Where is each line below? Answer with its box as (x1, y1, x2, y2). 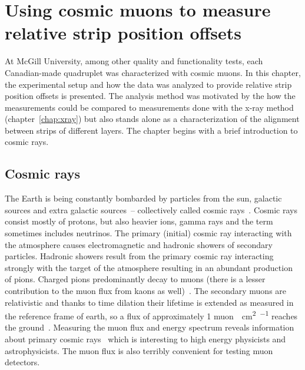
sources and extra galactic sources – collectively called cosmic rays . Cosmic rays (5, 203, 297, 216)
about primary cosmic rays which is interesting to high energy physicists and (5, 333, 286, 345)
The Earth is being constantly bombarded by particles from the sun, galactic (5, 192, 282, 204)
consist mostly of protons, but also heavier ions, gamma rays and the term (5, 215, 273, 227)
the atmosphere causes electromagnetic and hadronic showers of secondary (5, 238, 273, 250)
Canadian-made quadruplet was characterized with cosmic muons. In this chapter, (5, 66, 301, 78)
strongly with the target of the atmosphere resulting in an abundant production (5, 261, 293, 273)
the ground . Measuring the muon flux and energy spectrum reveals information (5, 321, 294, 333)
